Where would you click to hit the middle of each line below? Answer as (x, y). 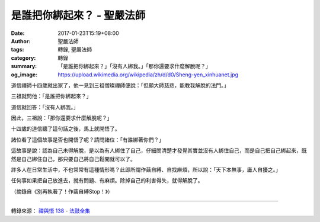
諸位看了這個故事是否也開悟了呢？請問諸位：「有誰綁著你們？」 (87, 140)
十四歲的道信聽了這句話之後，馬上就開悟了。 (65, 129)
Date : (18, 33)
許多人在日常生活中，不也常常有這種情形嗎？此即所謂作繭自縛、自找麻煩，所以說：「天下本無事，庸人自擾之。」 (146, 170)
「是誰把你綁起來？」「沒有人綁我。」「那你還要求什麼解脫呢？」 (134, 66)
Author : (21, 41)
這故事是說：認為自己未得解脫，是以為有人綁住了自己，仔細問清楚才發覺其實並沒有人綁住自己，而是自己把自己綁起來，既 (159, 150)
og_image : (24, 75)
